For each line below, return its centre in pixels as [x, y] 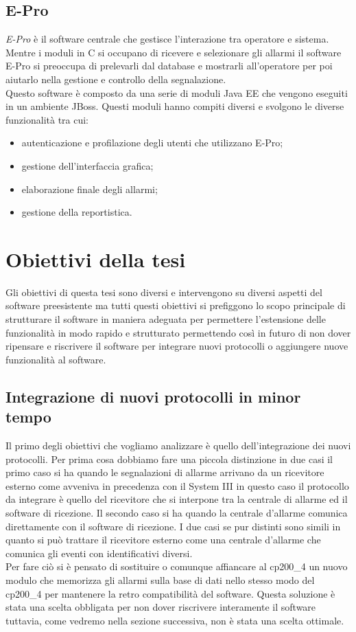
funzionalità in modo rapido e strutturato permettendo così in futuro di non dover [178, 332]
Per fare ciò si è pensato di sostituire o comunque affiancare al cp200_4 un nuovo [177, 566]
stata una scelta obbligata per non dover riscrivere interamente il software [161, 607]
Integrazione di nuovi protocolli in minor [153, 396]
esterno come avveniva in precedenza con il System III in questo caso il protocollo [177, 485]
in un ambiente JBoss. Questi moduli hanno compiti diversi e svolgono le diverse [175, 106]
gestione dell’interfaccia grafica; [87, 165]
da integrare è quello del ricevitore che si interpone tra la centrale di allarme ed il [177, 499]
